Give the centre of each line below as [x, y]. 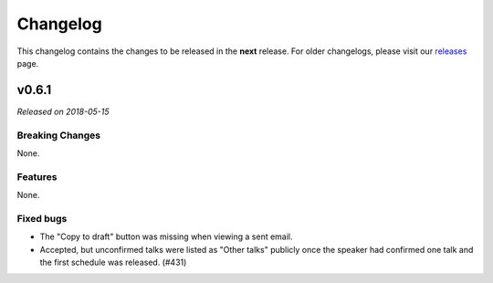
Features [37, 176]
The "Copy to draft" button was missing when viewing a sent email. [166, 236]
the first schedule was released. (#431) [113, 262]
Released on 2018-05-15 [63, 111]
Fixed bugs [42, 218]
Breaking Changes [59, 135]
